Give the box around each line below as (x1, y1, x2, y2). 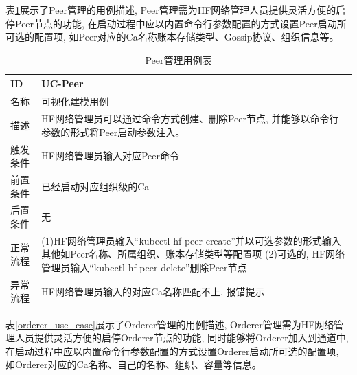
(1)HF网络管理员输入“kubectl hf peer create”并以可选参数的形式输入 (41, 233, 341, 247)
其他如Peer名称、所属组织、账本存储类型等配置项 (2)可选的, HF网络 (41, 247, 345, 261)
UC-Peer (41, 76, 84, 91)
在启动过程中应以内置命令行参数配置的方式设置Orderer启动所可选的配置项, (5, 343, 339, 358)
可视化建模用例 (41, 94, 109, 109)
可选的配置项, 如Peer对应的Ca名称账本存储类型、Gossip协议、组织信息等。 (5, 30, 339, 44)
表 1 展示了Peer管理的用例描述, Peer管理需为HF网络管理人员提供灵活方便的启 (5, 3, 346, 16)
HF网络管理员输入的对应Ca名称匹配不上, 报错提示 (41, 284, 265, 298)
